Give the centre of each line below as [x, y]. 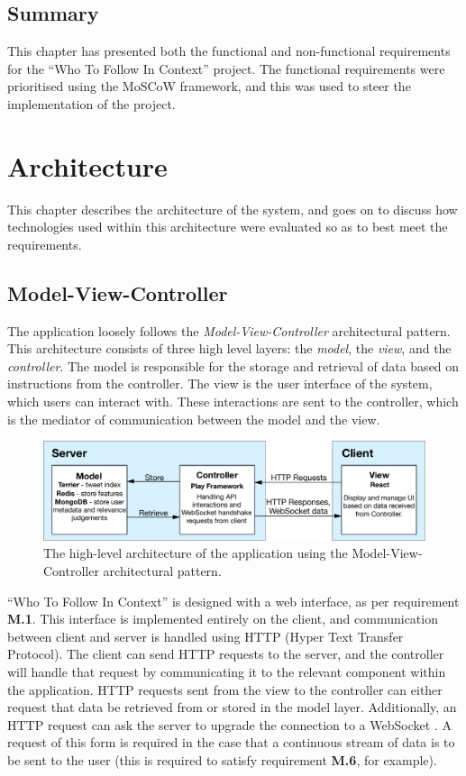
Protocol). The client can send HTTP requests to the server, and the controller [226, 654]
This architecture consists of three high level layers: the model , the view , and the [229, 348]
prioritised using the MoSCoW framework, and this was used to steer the [209, 86]
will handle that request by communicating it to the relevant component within [227, 671]
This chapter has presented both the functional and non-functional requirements [229, 51]
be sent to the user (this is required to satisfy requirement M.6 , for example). [222, 759]
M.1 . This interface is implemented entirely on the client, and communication [223, 619]
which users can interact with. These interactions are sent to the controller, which [233, 402]
